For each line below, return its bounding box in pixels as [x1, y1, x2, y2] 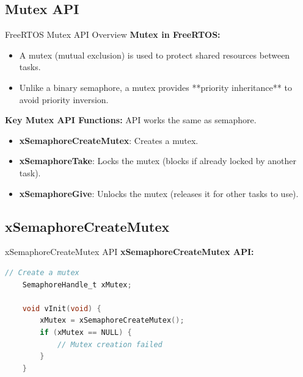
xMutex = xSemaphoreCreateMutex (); [40, 316, 184, 325]
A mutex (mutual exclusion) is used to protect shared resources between [19, 48, 290, 61]
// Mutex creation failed [57, 340, 162, 349]
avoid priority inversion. [19, 93, 109, 106]
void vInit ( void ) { [22, 304, 101, 313]
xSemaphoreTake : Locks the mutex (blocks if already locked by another [19, 154, 297, 167]
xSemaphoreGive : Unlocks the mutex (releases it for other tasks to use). [19, 187, 299, 199]
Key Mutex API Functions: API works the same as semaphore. [5, 113, 257, 126]
